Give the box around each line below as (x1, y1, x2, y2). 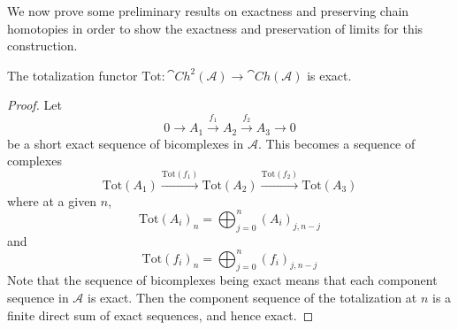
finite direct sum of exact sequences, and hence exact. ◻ (7, 305, 314, 324)
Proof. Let (7, 96, 62, 114)
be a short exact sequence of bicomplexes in (7, 134, 244, 152)
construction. (7, 36, 78, 55)
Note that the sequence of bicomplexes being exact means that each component (7, 271, 438, 289)
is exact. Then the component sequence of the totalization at (88, 288, 417, 306)
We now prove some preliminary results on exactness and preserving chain (7, 2, 409, 19)
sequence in (7, 288, 69, 306)
